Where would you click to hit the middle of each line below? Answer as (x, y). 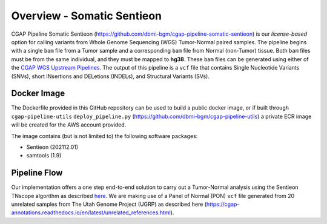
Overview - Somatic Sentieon (87, 16)
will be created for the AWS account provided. (69, 125)
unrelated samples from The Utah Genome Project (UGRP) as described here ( (109, 204)
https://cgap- (223, 204)
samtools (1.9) (44, 156)
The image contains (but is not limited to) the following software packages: (104, 136)
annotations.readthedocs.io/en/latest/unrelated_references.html (91, 212)
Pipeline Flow (37, 173)
